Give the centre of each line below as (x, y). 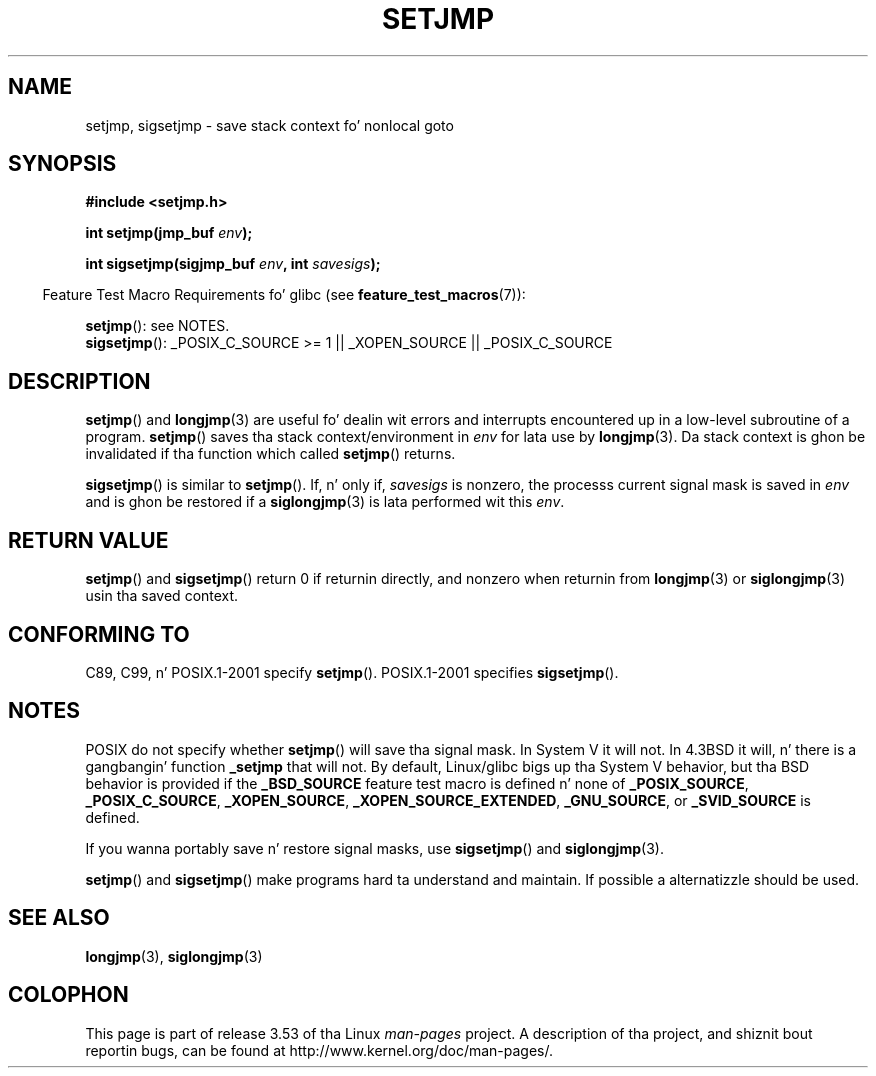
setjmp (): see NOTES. (157, 326)
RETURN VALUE (88, 540)
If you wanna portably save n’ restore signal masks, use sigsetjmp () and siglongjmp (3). (374, 848)
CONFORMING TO (99, 634)
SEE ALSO (59, 918)
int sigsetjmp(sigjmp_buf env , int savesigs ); (233, 264)
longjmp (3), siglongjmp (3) (174, 956)
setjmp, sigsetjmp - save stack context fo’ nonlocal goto (269, 125)
